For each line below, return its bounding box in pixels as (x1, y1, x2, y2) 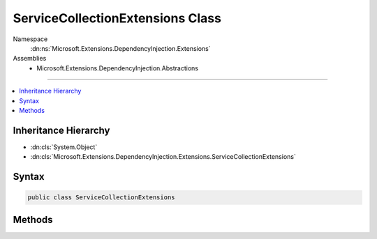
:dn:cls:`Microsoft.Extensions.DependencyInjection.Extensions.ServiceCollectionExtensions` (30, 153, 296, 161)
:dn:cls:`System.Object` (30, 143, 98, 151)
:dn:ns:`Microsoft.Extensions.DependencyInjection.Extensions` (30, 44, 211, 52)
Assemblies (13, 54, 47, 63)
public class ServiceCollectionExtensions (27, 194, 175, 201)
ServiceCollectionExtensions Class (13, 10, 221, 26)
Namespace (13, 35, 48, 43)
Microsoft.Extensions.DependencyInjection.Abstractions (36, 63, 199, 72)
